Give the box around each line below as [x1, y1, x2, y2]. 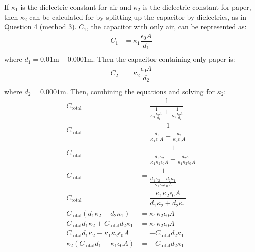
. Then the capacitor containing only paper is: [93, 54, 235, 64]
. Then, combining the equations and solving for [66, 86, 215, 96]
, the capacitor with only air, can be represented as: [86, 21, 247, 32]
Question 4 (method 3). [4, 21, 77, 32]
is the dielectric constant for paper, [143, 2, 251, 12]
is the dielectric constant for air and [20, 2, 132, 12]
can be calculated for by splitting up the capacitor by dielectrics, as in [29, 11, 247, 22]
